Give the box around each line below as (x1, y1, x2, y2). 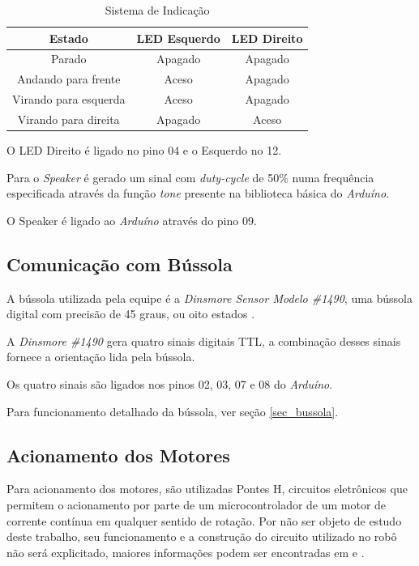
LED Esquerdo (136, 29, 220, 46)
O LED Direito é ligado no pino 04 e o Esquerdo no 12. (6, 142, 282, 159)
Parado (51, 50, 87, 67)
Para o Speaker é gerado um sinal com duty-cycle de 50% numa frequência (6, 168, 374, 185)
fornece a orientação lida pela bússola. (6, 348, 195, 365)
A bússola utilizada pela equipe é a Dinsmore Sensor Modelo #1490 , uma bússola (6, 289, 413, 306)
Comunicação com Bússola (6, 251, 233, 276)
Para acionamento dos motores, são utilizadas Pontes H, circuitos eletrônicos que (6, 480, 408, 497)
